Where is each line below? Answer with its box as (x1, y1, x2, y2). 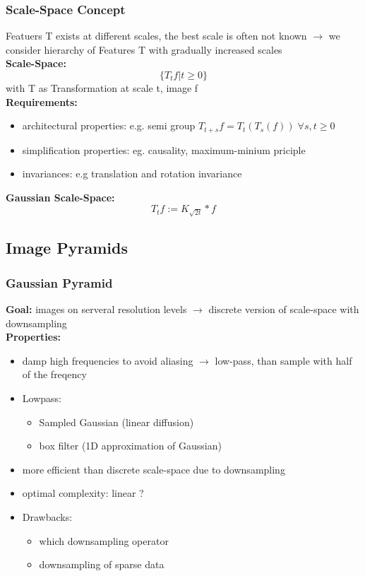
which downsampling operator (39, 533, 169, 548)
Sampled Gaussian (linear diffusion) (39, 414, 194, 429)
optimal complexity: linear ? (22, 486, 144, 500)
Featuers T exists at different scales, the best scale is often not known (6, 28, 307, 43)
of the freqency (22, 367, 87, 382)
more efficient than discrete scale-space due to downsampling (22, 462, 285, 476)
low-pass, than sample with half (215, 353, 352, 368)
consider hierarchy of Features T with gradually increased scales (6, 42, 282, 57)
